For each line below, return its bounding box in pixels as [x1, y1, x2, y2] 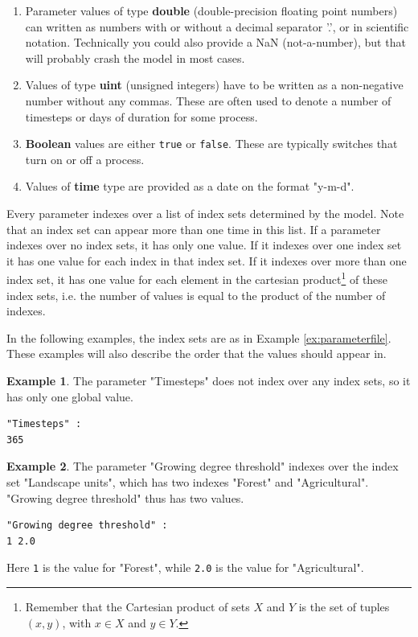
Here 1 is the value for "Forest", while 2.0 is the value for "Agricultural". [6, 559, 364, 576]
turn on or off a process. [25, 150, 145, 167]
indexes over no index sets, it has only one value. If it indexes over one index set [6, 236, 402, 253]
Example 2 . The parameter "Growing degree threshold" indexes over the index [6, 458, 399, 475]
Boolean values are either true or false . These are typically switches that [25, 135, 398, 152]
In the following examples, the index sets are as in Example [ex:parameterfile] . [6, 329, 391, 346]
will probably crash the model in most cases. [25, 49, 245, 66]
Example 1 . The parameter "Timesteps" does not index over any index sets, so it [6, 372, 411, 388]
